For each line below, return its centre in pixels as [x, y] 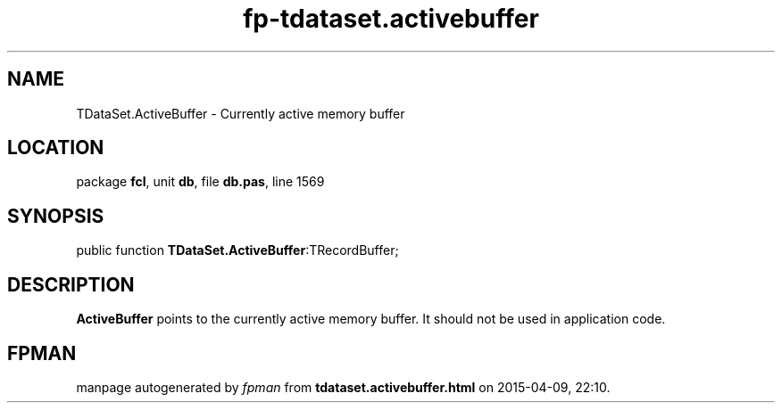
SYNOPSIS [56, 216]
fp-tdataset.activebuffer [391, 19]
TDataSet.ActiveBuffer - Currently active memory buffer [241, 113]
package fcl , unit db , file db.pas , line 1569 [200, 182]
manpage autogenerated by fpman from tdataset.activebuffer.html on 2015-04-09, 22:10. [343, 387]
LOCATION [56, 148]
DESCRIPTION [71, 284]
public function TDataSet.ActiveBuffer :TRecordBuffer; [237, 250]
